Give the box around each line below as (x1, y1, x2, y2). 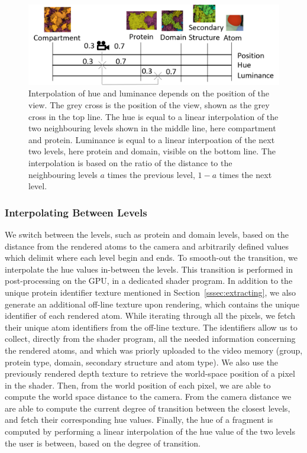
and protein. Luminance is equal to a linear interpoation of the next (28, 133, 275, 145)
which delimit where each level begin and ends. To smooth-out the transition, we (5, 251, 298, 264)
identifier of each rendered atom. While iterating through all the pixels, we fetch (5, 309, 296, 322)
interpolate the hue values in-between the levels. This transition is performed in (5, 263, 293, 275)
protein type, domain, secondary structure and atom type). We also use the (5, 355, 279, 368)
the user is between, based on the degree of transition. (5, 436, 201, 449)
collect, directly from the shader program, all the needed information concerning (5, 332, 296, 345)
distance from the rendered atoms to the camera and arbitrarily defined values (5, 240, 289, 252)
